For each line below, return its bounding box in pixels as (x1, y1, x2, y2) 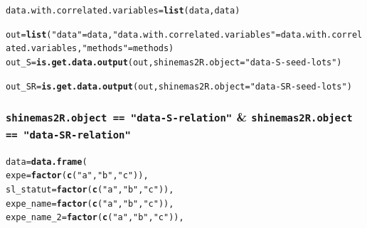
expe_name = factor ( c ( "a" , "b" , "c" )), (6, 198, 174, 209)
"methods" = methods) (82, 43, 174, 54)
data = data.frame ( (6, 156, 87, 167)
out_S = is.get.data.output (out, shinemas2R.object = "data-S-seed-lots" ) (6, 57, 342, 67)
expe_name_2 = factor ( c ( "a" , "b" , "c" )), (6, 212, 184, 223)
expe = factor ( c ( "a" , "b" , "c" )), (6, 170, 149, 181)
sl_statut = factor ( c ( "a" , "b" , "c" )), (6, 184, 174, 195)
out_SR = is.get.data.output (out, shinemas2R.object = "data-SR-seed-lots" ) (6, 81, 352, 92)
